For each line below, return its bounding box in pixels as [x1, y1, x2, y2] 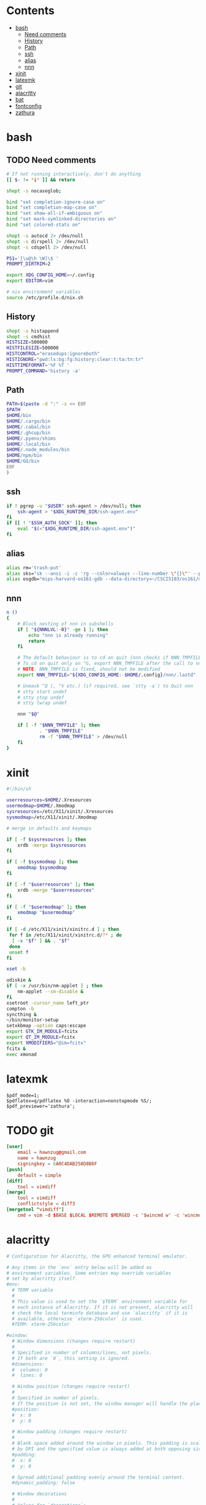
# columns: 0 [12, 1367, 48, 1373]
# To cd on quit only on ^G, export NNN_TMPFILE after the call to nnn [17, 661, 204, 667]
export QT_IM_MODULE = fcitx [6, 1034, 75, 1041]
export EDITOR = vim [6, 278, 53, 284]
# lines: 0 [12, 1372, 43, 1379]
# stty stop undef [17, 694, 64, 701]
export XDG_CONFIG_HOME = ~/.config [6, 272, 95, 278]
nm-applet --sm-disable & [17, 989, 84, 995]
